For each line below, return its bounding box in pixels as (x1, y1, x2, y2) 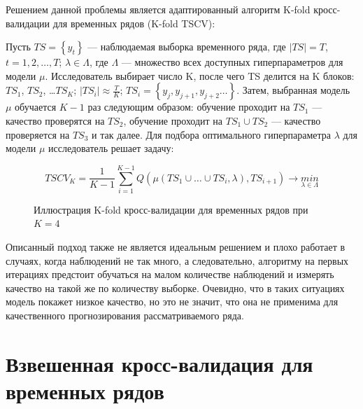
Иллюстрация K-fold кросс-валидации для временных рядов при (34, 202, 308, 216)
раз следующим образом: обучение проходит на (87, 99, 290, 114)
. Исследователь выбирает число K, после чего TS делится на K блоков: (45, 68, 355, 83)
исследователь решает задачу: (48, 141, 174, 155)
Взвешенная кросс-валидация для (6, 349, 313, 377)
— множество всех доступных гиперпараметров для (121, 55, 343, 69)
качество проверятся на (6, 113, 105, 127)
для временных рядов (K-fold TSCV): (52, 15, 215, 30)
